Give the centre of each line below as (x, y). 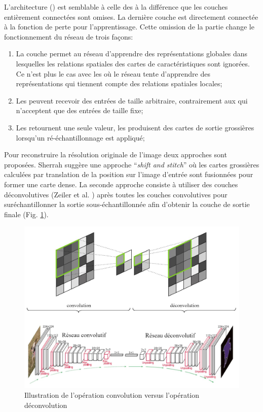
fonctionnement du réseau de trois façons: (69, 36)
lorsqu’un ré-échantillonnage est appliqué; (80, 137)
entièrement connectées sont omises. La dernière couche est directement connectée (131, 16)
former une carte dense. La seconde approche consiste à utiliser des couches (121, 184)
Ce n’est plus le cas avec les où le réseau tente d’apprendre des (113, 73)
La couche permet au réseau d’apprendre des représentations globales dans (132, 54)
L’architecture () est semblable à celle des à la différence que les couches (116, 7)
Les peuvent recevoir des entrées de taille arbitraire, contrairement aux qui (132, 100)
